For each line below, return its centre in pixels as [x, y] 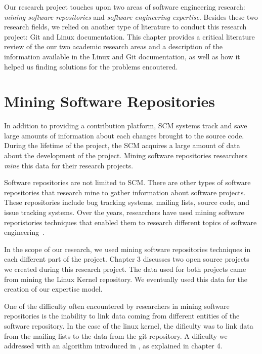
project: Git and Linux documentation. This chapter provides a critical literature [129, 36]
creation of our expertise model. [53, 289]
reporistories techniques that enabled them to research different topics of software [130, 222]
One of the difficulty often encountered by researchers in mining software [117, 306]
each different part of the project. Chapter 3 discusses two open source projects [127, 259]
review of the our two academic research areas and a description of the [114, 46]
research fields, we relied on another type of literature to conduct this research [125, 27]
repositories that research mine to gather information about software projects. [125, 192]
